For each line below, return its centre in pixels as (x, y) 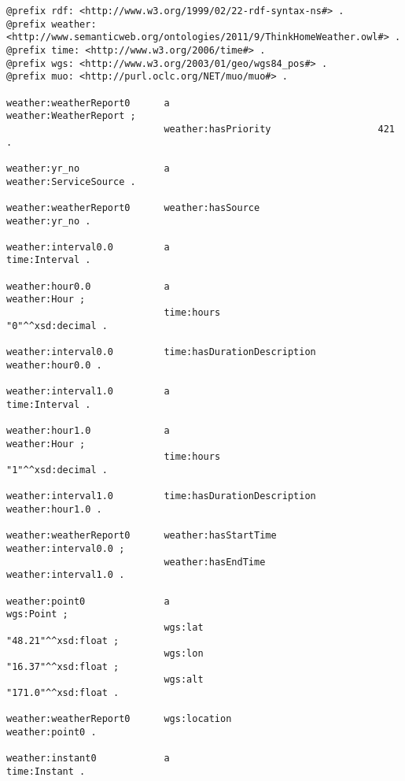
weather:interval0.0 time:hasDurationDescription (161, 352)
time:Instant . (46, 772)
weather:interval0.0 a (88, 247)
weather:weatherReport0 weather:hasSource (133, 207)
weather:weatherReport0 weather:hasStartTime (142, 536)
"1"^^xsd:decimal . (57, 470)
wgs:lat (184, 627)
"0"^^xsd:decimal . (57, 326)
